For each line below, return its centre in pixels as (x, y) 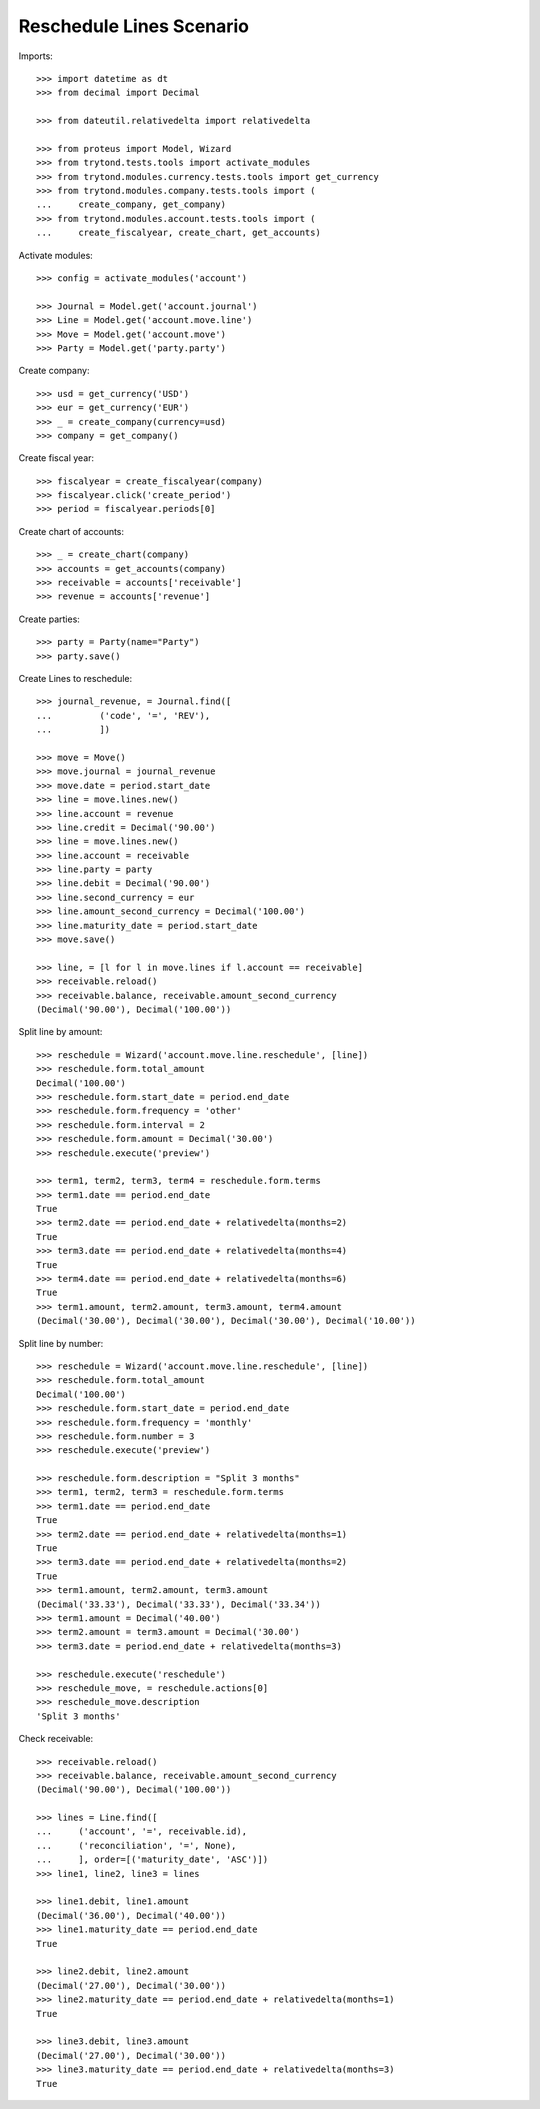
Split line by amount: (60, 1032)
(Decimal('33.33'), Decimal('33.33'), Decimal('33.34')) (179, 1604)
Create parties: (49, 619)
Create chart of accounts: (71, 531)
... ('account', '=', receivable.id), (142, 1831)
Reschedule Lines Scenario (134, 26)
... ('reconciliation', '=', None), (136, 1845)
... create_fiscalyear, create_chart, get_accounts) (179, 233)
